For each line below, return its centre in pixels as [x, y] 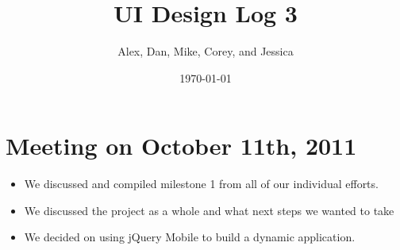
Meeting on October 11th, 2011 [181, 146]
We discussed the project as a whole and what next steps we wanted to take [209, 210]
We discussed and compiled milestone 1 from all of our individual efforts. [201, 184]
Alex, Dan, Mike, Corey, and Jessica [206, 51]
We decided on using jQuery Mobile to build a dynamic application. [190, 237]
